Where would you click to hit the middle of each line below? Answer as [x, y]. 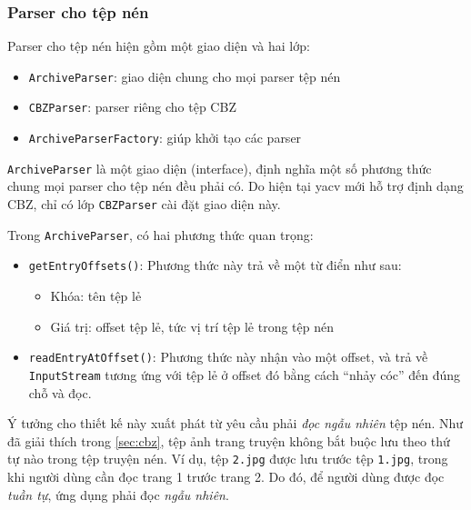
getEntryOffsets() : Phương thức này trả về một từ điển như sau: [215, 265]
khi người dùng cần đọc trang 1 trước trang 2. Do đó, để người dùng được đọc [226, 476]
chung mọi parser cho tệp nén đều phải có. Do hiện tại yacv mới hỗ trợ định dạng [235, 186]
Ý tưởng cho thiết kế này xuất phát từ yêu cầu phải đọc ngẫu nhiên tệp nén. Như [235, 423]
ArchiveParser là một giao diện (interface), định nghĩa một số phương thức [220, 168]
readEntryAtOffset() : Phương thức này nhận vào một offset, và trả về [228, 357]
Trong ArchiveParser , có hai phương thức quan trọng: [160, 234]
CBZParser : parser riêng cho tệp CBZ [132, 107]
